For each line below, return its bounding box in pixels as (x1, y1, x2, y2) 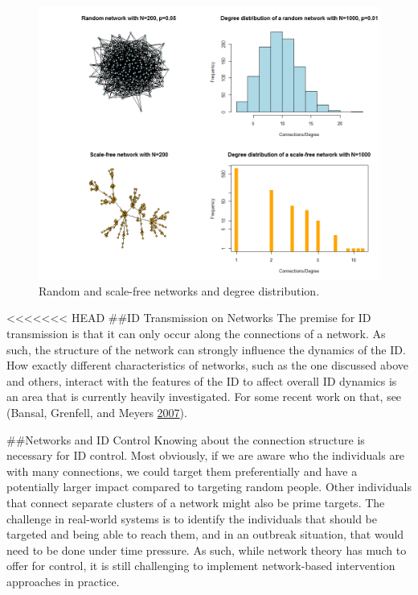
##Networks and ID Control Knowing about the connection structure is (6, 431, 365, 448)
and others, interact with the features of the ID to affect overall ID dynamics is (6, 372, 397, 389)
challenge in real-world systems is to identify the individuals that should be (6, 510, 378, 527)
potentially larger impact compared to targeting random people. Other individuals (6, 478, 412, 495)
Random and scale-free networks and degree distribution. (39, 282, 320, 299)
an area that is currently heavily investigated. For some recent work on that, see (6, 388, 402, 405)
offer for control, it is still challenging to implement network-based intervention (6, 557, 395, 574)
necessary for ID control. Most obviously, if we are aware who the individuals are (6, 447, 405, 464)
